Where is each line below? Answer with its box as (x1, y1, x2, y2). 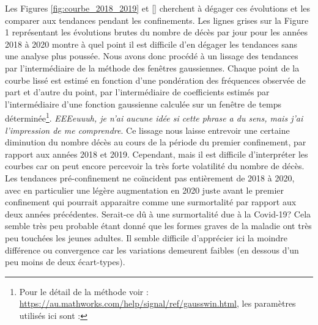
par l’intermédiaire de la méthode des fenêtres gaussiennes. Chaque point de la (5, 61, 300, 74)
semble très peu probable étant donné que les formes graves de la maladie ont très (5, 219, 312, 232)
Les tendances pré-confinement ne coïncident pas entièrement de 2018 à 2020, (5, 171, 295, 184)
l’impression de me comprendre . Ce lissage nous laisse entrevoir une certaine (5, 123, 290, 136)
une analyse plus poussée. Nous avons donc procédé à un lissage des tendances (5, 49, 298, 62)
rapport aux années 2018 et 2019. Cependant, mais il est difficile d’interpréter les (5, 147, 308, 160)
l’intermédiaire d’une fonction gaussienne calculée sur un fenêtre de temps (5, 97, 281, 110)
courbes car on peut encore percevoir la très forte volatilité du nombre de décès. (5, 159, 305, 172)
